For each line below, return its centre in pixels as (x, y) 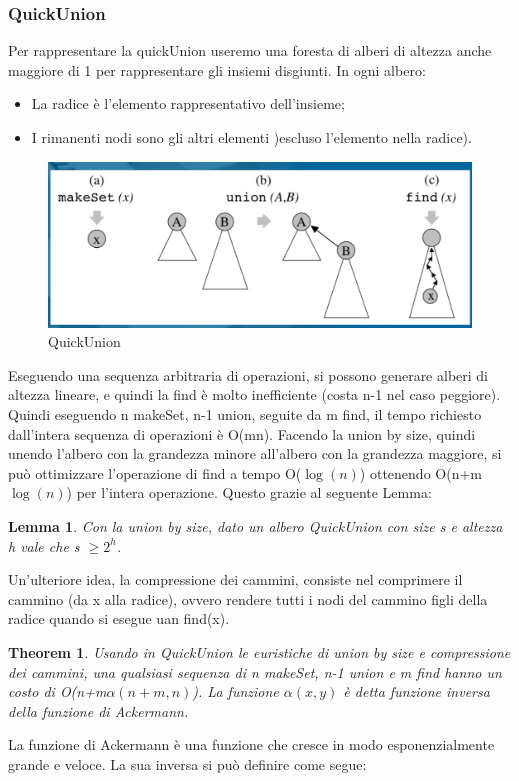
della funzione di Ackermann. (98, 710)
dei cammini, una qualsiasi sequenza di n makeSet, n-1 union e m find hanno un (255, 671)
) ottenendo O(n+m (420, 472)
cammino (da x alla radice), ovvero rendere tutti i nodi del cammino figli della (248, 598)
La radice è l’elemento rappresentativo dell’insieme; (188, 103)
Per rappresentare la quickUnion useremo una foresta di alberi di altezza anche (250, 50)
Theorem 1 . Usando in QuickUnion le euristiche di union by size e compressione (259, 651)
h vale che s (44, 545)
